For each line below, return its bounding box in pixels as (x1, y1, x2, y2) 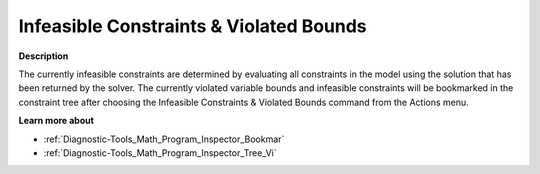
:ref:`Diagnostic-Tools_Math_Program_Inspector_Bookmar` (43, 133, 285, 145)
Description (18, 50, 69, 62)
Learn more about (18, 115, 95, 127)
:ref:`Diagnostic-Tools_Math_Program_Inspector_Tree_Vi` (43, 146, 277, 159)
